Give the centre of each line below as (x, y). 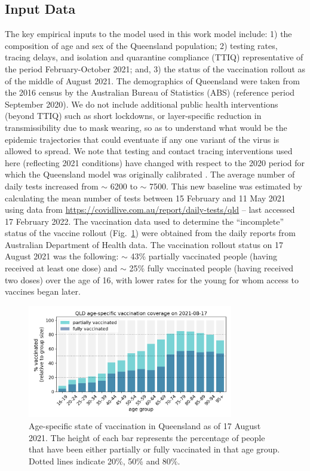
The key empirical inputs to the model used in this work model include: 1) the (148, 34)
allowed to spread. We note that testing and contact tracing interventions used (149, 151)
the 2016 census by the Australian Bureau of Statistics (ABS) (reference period (150, 92)
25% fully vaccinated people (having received (211, 268)
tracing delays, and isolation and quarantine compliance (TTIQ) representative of (154, 57)
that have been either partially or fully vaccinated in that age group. (154, 449)
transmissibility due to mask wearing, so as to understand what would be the (146, 127)
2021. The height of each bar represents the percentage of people (147, 437)
